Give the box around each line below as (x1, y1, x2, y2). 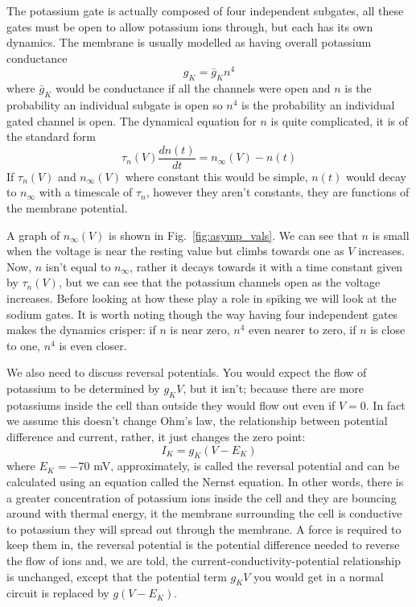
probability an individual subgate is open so (6, 97, 223, 114)
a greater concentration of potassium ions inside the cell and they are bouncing (6, 489, 397, 506)
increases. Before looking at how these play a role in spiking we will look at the (6, 290, 397, 307)
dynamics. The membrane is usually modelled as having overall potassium (6, 34, 372, 51)
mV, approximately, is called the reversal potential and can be (93, 457, 400, 474)
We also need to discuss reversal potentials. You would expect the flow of (6, 364, 367, 381)
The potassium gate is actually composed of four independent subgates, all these (6, 2, 404, 19)
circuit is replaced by (6, 584, 109, 601)
